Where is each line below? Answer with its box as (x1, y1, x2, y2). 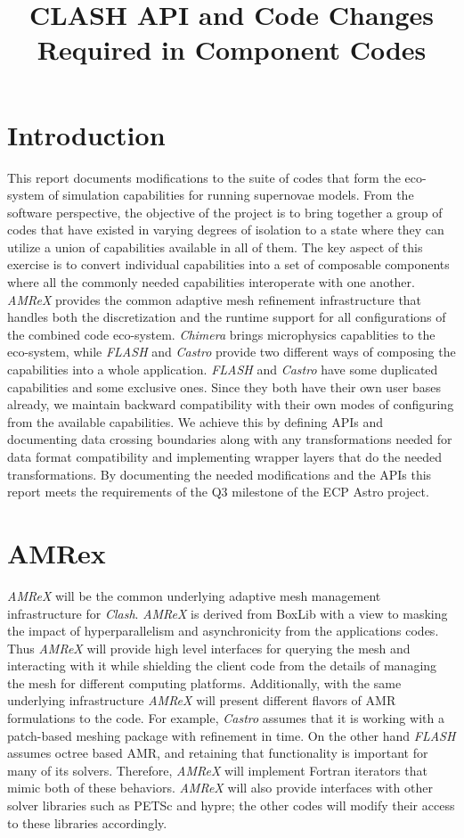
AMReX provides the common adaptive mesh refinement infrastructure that (7, 290, 422, 308)
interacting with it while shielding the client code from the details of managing (7, 656, 437, 675)
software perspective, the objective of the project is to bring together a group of (7, 202, 443, 221)
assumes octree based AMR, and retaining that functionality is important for (7, 744, 428, 762)
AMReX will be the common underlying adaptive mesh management (7, 586, 381, 604)
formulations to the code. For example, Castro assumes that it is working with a (7, 709, 444, 727)
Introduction (7, 116, 166, 152)
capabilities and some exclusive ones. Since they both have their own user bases (7, 377, 442, 396)
